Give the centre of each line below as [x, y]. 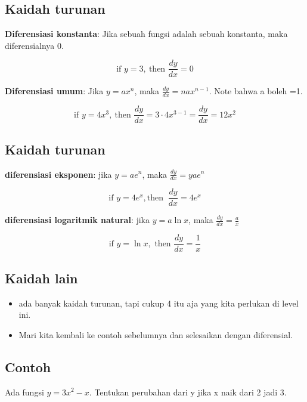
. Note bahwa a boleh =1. [256, 91]
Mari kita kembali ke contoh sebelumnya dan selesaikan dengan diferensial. [156, 334]
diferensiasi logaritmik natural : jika [77, 220]
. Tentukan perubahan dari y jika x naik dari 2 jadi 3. [188, 392]
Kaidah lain [41, 278]
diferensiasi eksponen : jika [58, 174]
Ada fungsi [24, 392]
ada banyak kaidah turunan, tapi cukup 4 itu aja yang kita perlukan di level [159, 303]
